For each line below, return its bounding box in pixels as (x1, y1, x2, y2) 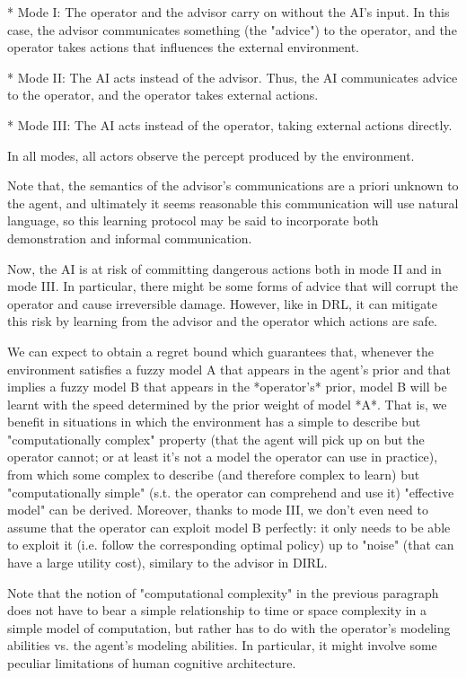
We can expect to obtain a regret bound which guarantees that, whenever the (7, 341, 435, 360)
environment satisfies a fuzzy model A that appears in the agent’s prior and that (7, 359, 452, 378)
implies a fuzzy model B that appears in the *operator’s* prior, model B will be (7, 377, 447, 396)
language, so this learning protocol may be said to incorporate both (7, 211, 379, 230)
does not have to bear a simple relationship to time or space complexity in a (7, 601, 427, 620)
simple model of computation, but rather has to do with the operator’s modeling (7, 618, 451, 637)
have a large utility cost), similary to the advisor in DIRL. (7, 553, 328, 572)
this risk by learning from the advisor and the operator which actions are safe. (7, 312, 438, 330)
